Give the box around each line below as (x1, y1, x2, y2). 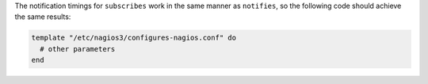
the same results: (14, 12, 71, 21)
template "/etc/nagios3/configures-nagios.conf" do (31, 33, 237, 43)
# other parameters (40, 44, 116, 53)
